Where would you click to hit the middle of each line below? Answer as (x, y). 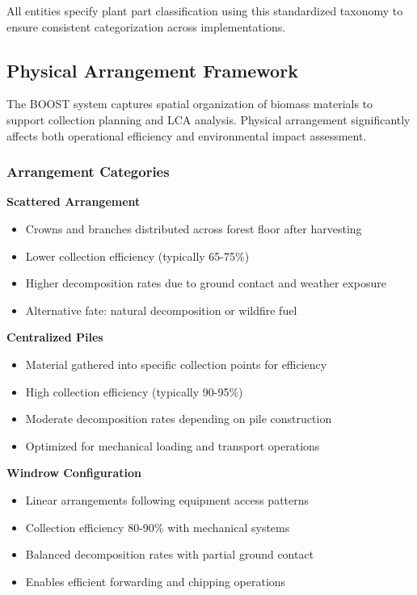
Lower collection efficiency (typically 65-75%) (137, 256)
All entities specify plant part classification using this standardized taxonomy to (205, 10)
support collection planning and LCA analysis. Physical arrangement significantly (208, 119)
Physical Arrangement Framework (152, 70)
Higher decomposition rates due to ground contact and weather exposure (206, 283)
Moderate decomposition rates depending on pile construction (179, 419)
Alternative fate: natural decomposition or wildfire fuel (161, 310)
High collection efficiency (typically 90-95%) (134, 391)
